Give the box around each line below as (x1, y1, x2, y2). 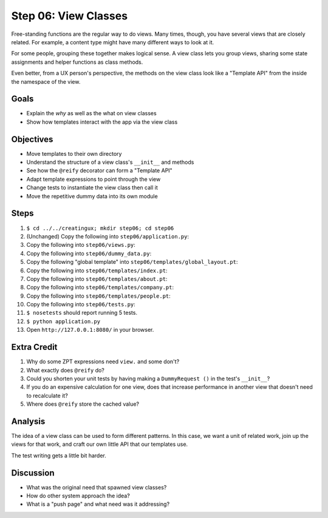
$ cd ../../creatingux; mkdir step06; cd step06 (26, 224, 174, 232)
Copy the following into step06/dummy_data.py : (26, 249, 152, 257)
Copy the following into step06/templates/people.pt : (26, 292, 171, 300)
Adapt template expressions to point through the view (26, 175, 161, 183)
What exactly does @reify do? (26, 366, 104, 374)
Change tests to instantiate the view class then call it (26, 184, 158, 191)
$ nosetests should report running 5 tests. (26, 309, 138, 317)
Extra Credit (11, 342, 58, 352)
